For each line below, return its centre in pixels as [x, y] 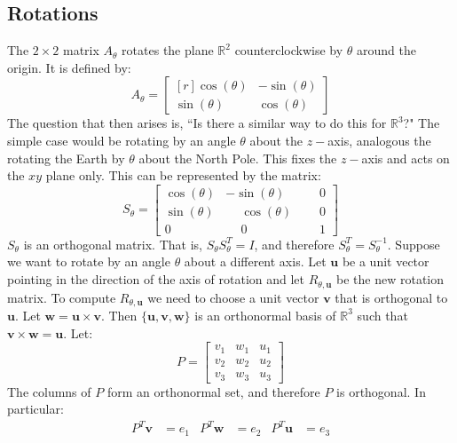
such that [382, 315]
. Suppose [414, 244]
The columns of [49, 391]
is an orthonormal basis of [265, 315]
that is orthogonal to [391, 297]
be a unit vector [386, 261]
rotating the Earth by [66, 158]
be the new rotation [390, 279]
